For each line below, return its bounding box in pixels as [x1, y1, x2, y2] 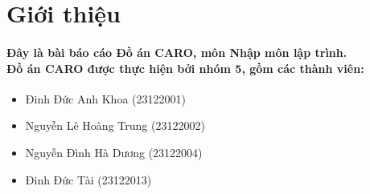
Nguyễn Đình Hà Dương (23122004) [25, 143, 203, 160]
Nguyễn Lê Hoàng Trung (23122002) [25, 117, 205, 134]
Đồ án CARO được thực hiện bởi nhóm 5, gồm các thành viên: [6, 59, 364, 76]
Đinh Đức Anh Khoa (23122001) [25, 90, 186, 107]
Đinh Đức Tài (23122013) [25, 171, 152, 188]
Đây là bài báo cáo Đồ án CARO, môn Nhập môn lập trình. [6, 43, 347, 60]
